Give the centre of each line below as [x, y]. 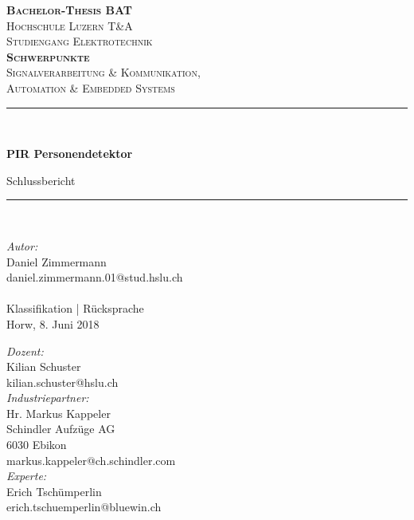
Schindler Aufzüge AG [61, 429]
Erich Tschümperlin [54, 491]
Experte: [27, 476]
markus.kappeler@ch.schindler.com [91, 460]
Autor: [22, 245]
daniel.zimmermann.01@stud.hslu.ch [95, 277]
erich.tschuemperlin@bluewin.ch [84, 507]
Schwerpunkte [48, 56]
